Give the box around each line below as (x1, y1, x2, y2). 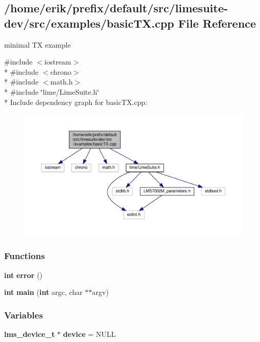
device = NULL (63, 329, 116, 339)
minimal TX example (4, 39, 71, 50)
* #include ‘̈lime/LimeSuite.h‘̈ (4, 86, 99, 97)
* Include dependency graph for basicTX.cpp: (4, 96, 148, 107)
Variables (4, 308, 43, 321)
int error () (4, 269, 43, 280)
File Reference (178, 15, 256, 31)
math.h (50, 76, 73, 87)
